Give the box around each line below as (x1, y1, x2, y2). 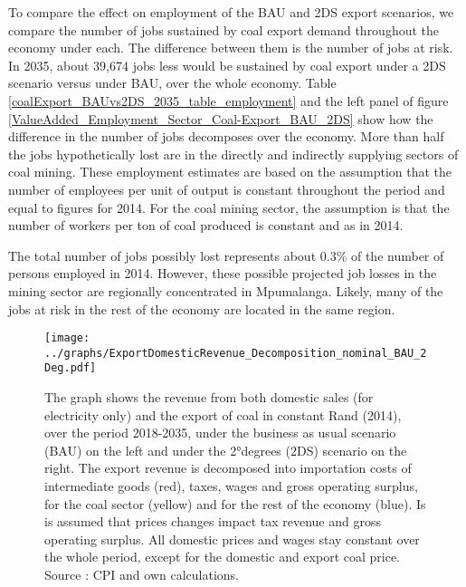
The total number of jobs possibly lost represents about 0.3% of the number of (8, 245, 444, 265)
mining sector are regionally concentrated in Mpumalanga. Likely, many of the (8, 281, 443, 300)
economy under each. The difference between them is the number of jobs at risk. (8, 38, 453, 57)
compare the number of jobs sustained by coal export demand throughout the (8, 20, 440, 39)
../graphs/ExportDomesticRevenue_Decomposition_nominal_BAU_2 (44, 346, 427, 360)
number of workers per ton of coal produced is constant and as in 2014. (8, 216, 404, 235)
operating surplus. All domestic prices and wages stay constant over (44, 529, 420, 548)
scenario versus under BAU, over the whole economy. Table (8, 73, 337, 92)
